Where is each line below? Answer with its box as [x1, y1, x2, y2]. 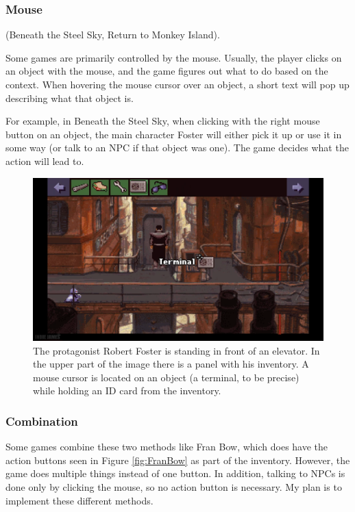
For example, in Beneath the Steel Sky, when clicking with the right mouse [5, 114, 320, 128]
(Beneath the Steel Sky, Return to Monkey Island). [5, 27, 220, 42]
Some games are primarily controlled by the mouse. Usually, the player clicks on [5, 50, 342, 64]
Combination [5, 412, 78, 429]
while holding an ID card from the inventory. [33, 383, 221, 398]
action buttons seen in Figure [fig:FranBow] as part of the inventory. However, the [5, 452, 350, 467]
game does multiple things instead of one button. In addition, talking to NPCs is [5, 466, 345, 481]
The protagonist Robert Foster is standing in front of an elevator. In [33, 343, 320, 357]
